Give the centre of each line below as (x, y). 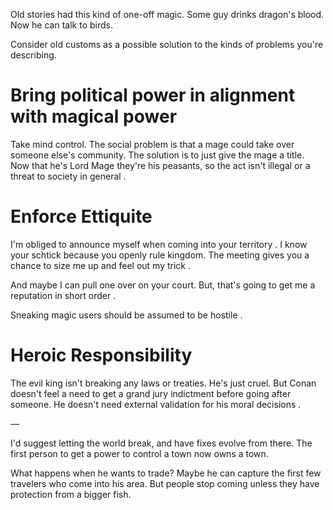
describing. (33, 55)
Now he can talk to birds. (61, 25)
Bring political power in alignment (153, 95)
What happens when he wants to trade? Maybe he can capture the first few (166, 473)
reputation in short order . (63, 295)
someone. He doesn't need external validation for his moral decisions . (156, 404)
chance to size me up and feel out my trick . (100, 265)
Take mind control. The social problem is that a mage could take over (152, 144)
